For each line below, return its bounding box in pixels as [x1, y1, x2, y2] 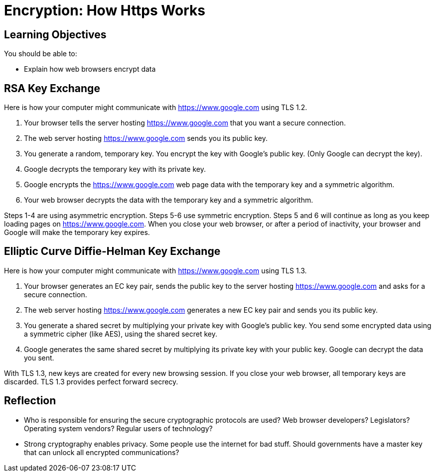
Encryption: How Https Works [4, 2, 205, 19]
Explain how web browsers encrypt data [24, 65, 156, 74]
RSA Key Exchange [4, 82, 100, 95]
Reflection [4, 394, 56, 407]
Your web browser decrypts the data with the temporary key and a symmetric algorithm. [24, 196, 313, 205]
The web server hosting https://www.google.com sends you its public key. [24, 134, 268, 143]
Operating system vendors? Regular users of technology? [24, 424, 213, 433]
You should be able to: [4, 49, 77, 58]
